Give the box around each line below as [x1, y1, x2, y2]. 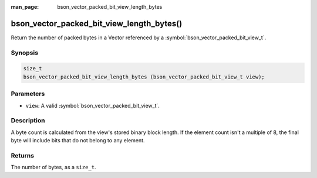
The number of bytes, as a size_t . [11, 164, 96, 171]
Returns [11, 151, 35, 159]
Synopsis [11, 49, 38, 57]
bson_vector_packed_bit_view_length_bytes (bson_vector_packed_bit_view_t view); [23, 73, 265, 80]
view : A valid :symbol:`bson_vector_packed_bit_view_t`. [25, 102, 160, 109]
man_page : [11, 4, 39, 10]
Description [11, 117, 45, 125]
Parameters [11, 90, 45, 98]
